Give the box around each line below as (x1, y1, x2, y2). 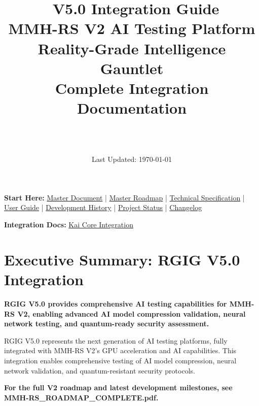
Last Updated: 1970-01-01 (91, 154, 172, 164)
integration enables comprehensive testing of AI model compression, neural (4, 355, 237, 365)
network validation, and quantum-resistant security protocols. (4, 365, 195, 376)
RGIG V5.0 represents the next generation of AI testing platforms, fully (4, 335, 228, 346)
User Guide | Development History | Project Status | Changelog (4, 202, 202, 213)
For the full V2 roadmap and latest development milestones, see (4, 382, 233, 393)
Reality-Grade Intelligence (38, 38, 226, 58)
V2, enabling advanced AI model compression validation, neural (17, 308, 246, 319)
